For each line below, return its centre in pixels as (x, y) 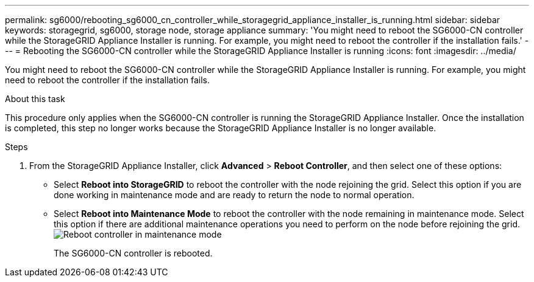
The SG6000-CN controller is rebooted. (133, 253)
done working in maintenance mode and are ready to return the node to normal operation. (234, 195)
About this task (35, 99)
